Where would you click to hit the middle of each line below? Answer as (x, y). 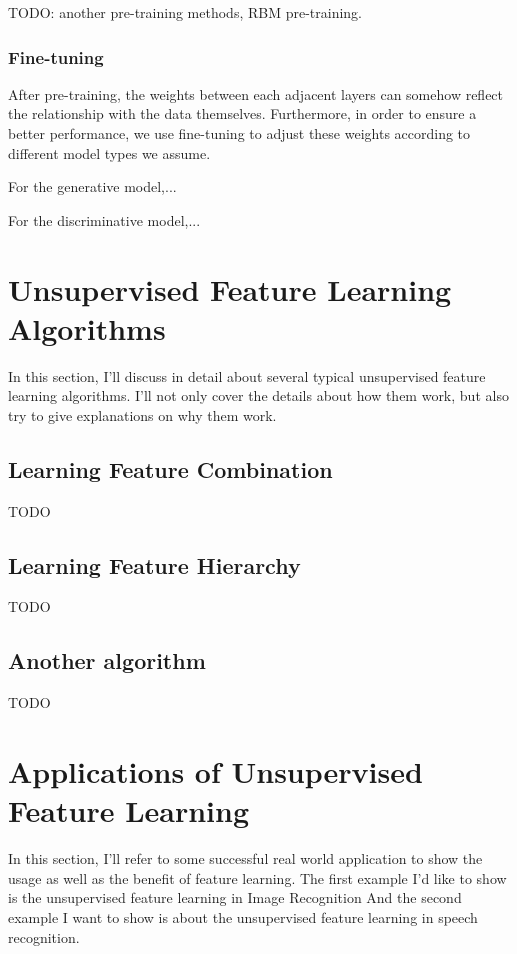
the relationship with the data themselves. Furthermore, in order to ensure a (242, 113)
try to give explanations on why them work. (142, 414)
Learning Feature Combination (170, 468)
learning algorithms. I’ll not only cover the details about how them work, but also (258, 395)
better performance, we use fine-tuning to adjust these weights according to (239, 133)
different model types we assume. (109, 152)
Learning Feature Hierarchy (154, 564)
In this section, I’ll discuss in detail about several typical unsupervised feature (247, 375)
